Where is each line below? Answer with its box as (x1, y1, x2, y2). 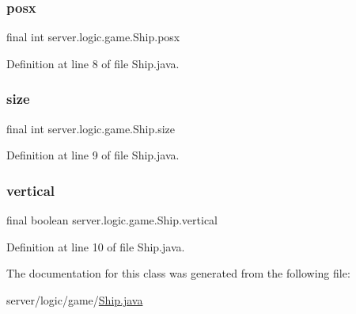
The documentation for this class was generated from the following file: (6, 265, 350, 281)
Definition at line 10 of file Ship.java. (6, 238, 185, 255)
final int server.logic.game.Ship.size (6, 120, 175, 136)
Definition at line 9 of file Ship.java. (6, 147, 180, 163)
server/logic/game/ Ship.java (6, 291, 143, 308)
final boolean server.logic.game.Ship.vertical (6, 212, 218, 228)
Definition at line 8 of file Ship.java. (6, 55, 180, 71)
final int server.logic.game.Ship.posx (6, 29, 180, 45)
